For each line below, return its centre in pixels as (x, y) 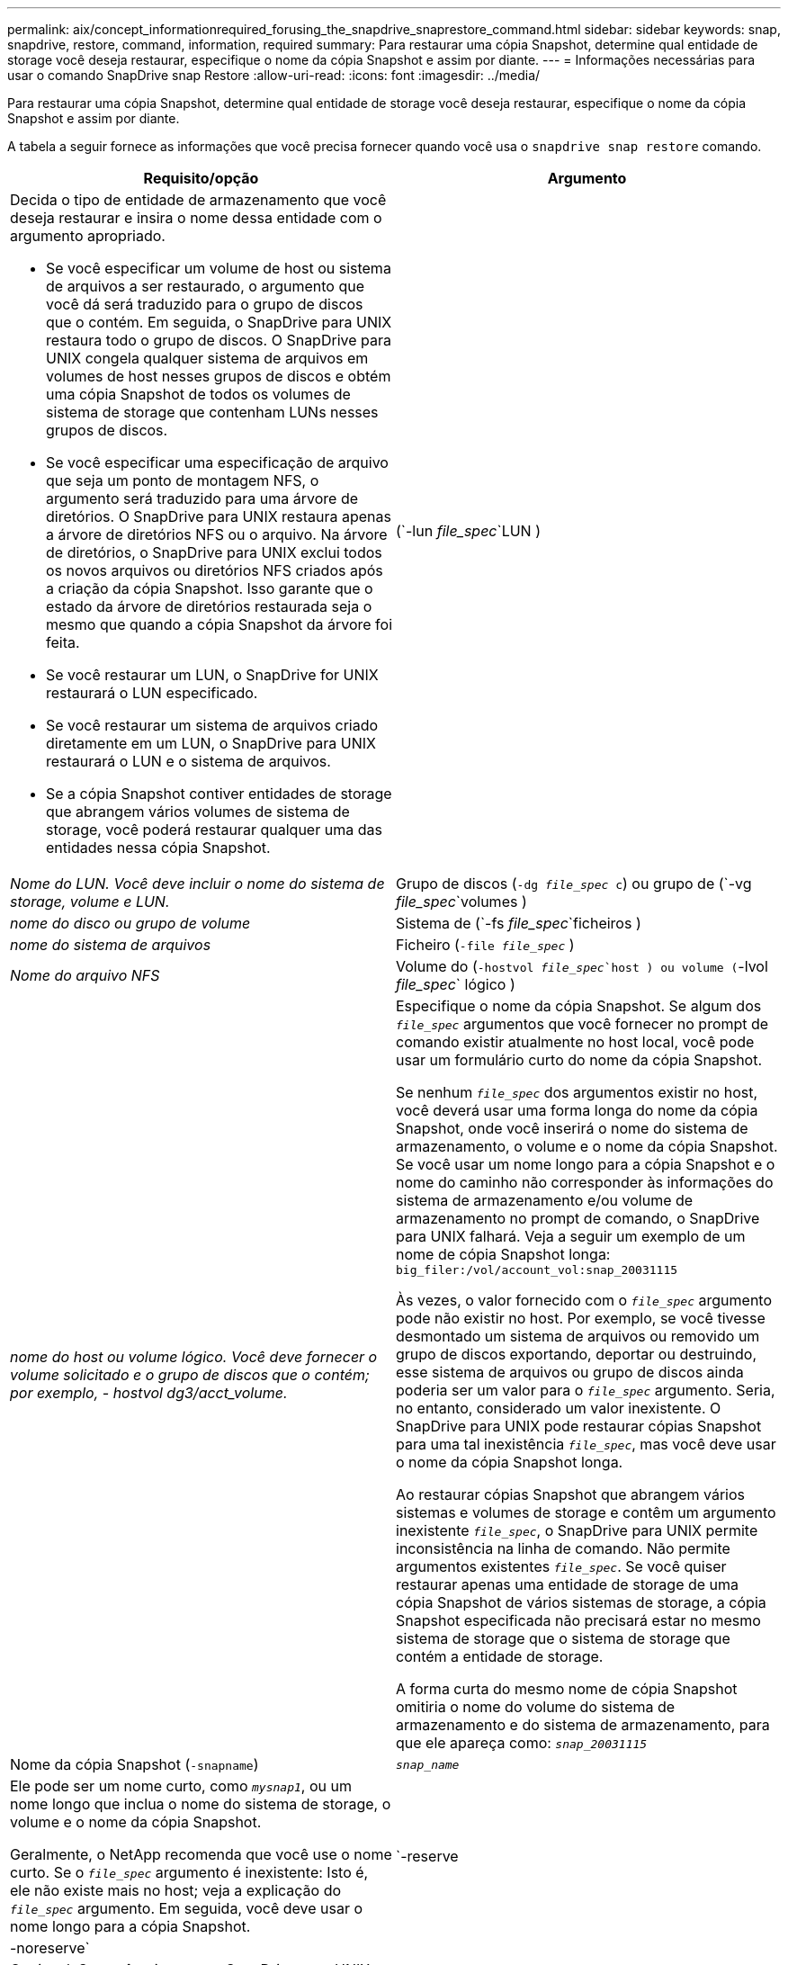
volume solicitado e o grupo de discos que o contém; (190, 1374)
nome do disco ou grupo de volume (130, 923)
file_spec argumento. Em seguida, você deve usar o (187, 1908)
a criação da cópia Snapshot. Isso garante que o (210, 588)
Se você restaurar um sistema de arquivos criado (212, 725)
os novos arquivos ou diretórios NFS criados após (215, 570)
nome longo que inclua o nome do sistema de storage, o (201, 1804)
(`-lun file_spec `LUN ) (469, 531)
